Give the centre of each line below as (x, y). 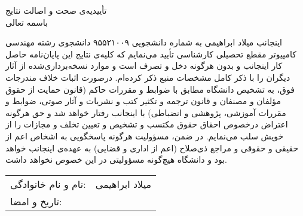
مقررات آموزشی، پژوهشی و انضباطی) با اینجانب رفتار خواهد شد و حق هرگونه (146, 112)
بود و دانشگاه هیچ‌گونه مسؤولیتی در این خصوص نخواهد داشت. (116, 159)
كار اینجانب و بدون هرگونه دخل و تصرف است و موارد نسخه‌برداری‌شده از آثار (144, 66)
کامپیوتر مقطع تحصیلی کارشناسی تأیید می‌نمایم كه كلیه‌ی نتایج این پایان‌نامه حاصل (151, 54)
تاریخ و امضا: (36, 201)
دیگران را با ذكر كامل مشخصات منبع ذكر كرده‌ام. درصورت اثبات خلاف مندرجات (148, 77)
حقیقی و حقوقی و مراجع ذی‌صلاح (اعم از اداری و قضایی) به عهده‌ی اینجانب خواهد (152, 147)
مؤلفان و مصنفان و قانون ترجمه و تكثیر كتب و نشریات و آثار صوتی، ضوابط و (143, 101)
